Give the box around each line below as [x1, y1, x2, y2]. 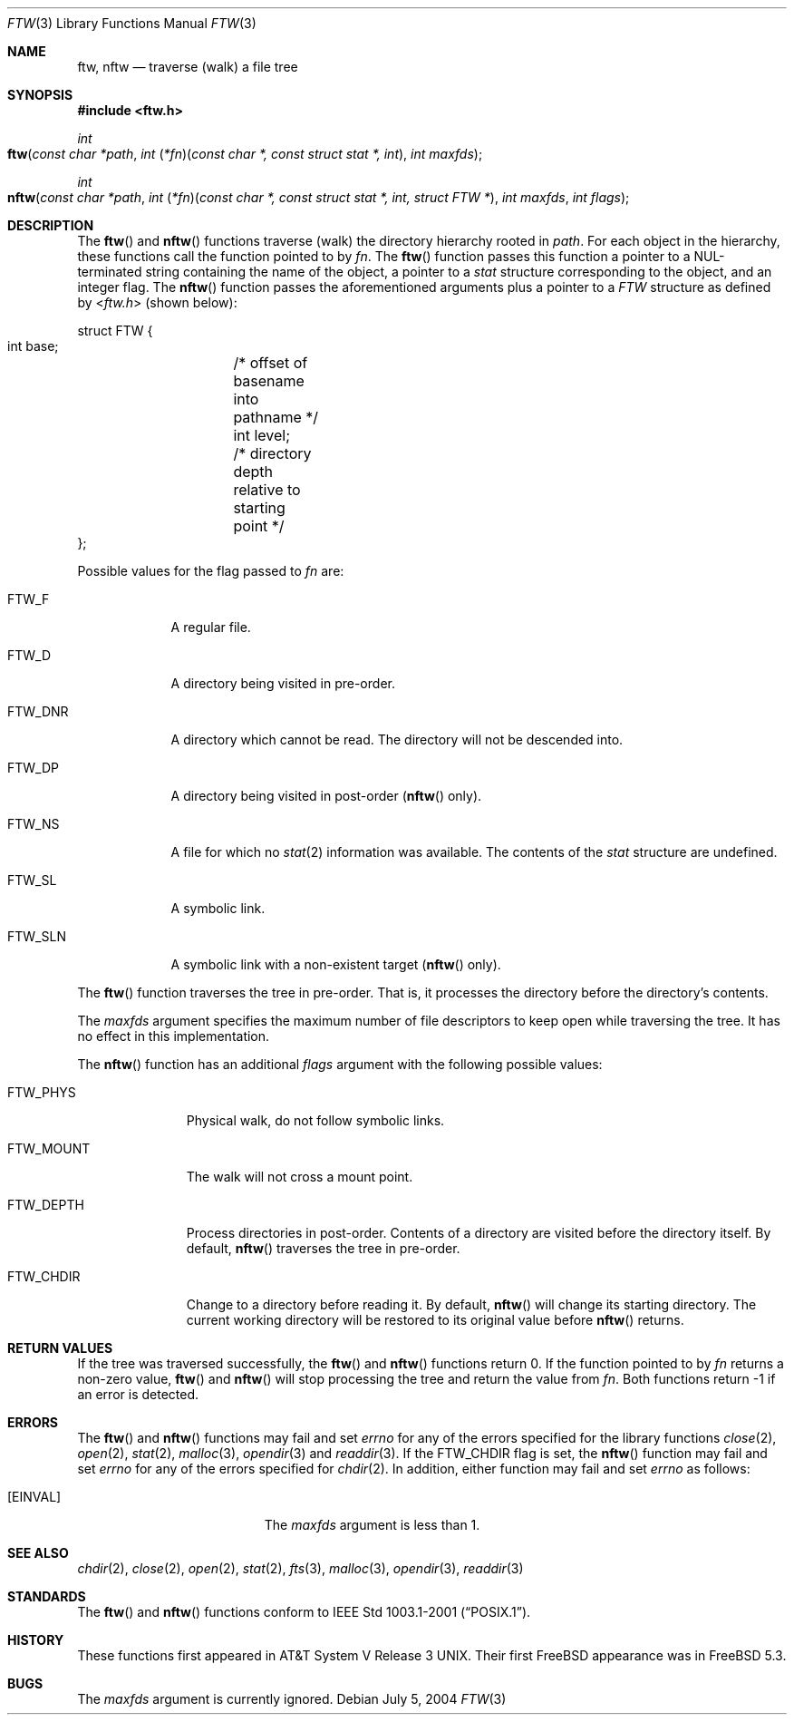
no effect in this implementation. [77, 1028, 270, 1044]
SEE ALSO [7, 1545, 69, 1561]
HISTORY [7, 1632, 64, 1648]
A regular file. [170, 619, 251, 635]
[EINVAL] [7, 1489, 62, 1504]
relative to [233, 481, 301, 499]
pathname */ [233, 408, 319, 426]
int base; [7, 338, 59, 354]
